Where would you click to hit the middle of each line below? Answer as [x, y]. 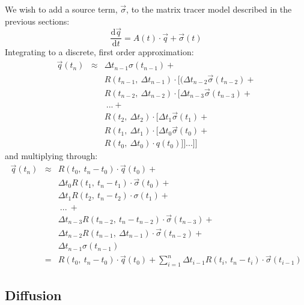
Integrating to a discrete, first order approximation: [99, 52]
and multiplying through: [51, 156]
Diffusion [33, 294]
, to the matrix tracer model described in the [209, 9]
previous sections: [37, 21]
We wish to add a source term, [61, 9]
